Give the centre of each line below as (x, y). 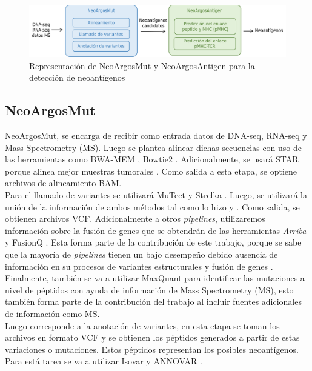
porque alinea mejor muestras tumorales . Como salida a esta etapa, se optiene (151, 171)
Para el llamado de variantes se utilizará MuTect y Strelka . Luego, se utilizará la (156, 195)
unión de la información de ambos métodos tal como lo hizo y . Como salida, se (152, 206)
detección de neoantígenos (77, 77)
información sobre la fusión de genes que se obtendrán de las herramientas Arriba (156, 230)
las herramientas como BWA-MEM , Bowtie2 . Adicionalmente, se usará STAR (152, 159)
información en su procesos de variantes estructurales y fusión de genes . (139, 266)
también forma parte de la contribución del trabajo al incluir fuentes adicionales (153, 302)
